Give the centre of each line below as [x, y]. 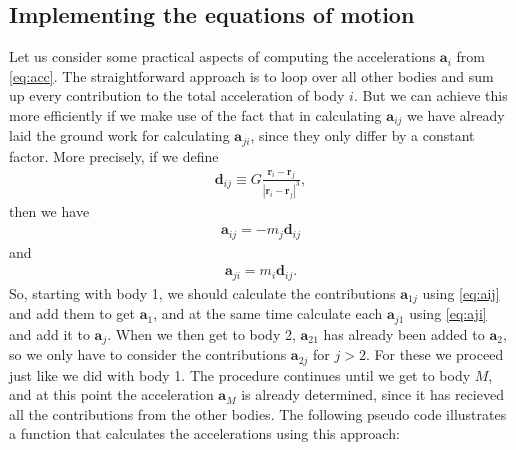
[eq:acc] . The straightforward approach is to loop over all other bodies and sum [251, 75]
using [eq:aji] [448, 313]
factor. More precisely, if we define [114, 155]
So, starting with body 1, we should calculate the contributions [202, 292]
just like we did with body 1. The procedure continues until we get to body [240, 374]
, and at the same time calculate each [268, 313]
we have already [456, 114]
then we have [49, 210]
